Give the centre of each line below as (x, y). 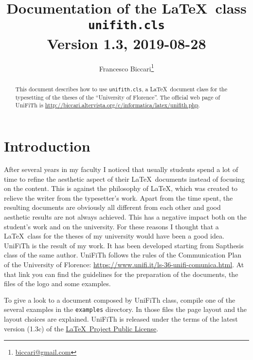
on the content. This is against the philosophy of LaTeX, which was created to (121, 188)
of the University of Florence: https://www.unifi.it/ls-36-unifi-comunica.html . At (124, 264)
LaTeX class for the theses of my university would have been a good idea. (114, 236)
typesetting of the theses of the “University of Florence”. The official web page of (118, 97)
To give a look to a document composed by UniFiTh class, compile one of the (120, 300)
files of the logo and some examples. (57, 283)
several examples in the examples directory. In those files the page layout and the (126, 309)
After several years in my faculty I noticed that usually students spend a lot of (121, 169)
